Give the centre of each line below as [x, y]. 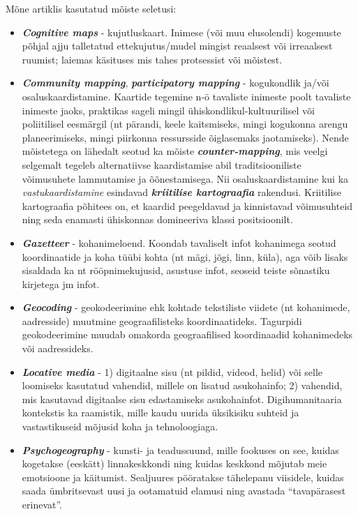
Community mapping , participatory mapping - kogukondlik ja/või [176, 83]
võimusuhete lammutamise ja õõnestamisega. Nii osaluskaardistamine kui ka [185, 178]
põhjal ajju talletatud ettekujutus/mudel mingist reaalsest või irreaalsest [177, 46]
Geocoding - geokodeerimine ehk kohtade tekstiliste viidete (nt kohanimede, [186, 307]
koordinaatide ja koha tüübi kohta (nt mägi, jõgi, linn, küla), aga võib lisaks [185, 256]
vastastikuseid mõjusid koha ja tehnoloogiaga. [120, 426]
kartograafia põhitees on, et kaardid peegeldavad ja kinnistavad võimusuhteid [187, 205]
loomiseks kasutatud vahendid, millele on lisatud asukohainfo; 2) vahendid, [182, 385]
